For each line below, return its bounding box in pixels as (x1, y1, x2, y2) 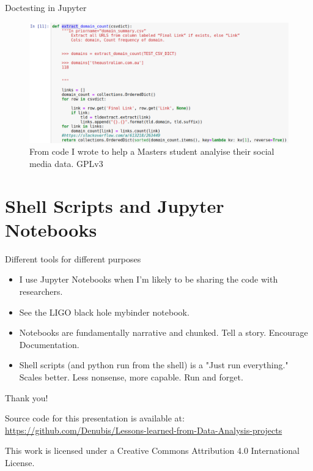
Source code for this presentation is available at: (5, 412, 185, 425)
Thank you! (5, 391, 48, 404)
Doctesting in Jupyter (5, 1, 87, 13)
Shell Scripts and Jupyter (5, 193, 224, 218)
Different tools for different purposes (5, 252, 141, 265)
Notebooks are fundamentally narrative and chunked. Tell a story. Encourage (19, 326, 308, 339)
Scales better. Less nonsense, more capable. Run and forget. (19, 370, 243, 383)
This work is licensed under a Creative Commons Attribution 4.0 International (5, 444, 300, 457)
